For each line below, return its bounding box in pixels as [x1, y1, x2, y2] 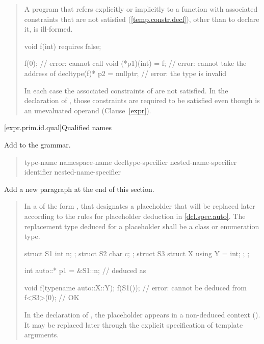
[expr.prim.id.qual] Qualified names [4, 122, 112, 133]
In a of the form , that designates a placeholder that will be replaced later [24, 201, 255, 211]
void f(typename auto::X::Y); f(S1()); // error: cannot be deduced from [24, 282, 247, 292]
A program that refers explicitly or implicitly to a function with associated [24, 4, 258, 14]
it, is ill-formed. [24, 23, 73, 34]
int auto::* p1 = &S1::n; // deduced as [24, 265, 146, 276]
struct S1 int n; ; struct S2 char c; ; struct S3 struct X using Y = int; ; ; [24, 248, 250, 258]
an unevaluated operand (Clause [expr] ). [24, 105, 151, 115]
